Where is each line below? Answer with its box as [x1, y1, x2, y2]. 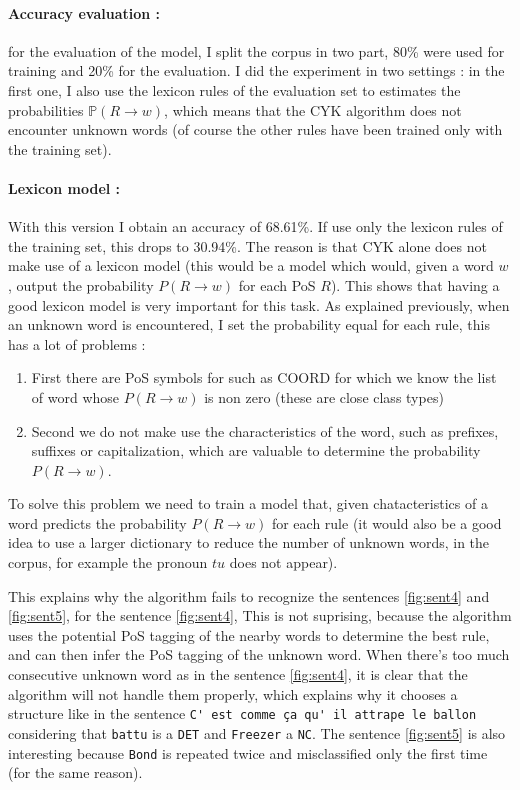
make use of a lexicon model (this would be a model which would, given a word [8, 255, 494, 276]
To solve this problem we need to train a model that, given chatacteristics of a [8, 493, 488, 514]
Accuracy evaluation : [8, 2, 161, 23]
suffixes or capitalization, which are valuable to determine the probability [31, 440, 481, 461]
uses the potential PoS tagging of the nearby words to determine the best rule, [8, 624, 490, 645]
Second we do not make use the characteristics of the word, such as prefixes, [31, 420, 499, 441]
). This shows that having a [330, 274, 500, 295]
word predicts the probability [8, 512, 187, 533]
